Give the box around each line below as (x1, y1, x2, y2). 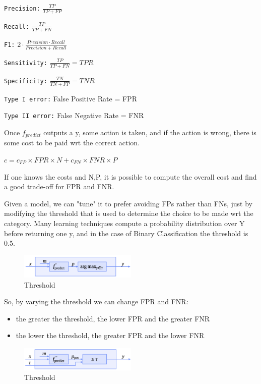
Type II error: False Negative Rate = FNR (4, 110, 144, 121)
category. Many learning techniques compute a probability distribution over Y (4, 217, 245, 228)
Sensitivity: (4, 59, 47, 67)
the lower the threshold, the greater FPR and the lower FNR (16, 330, 205, 341)
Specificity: (4, 77, 47, 85)
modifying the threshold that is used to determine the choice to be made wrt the (4, 208, 253, 218)
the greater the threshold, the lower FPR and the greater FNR (16, 313, 210, 323)
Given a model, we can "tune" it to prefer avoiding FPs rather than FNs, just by (4, 198, 252, 208)
